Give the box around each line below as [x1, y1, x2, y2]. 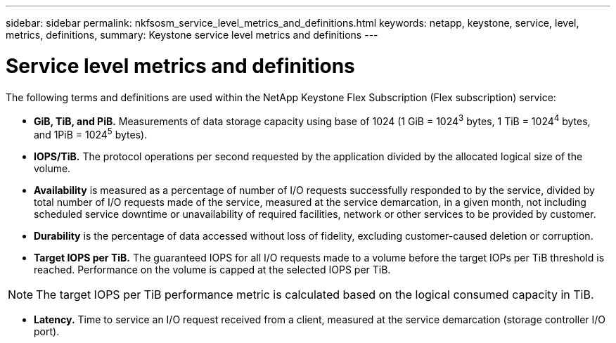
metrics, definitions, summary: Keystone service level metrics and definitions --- [6, 29, 378, 41]
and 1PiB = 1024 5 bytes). [34, 127, 148, 141]
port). [34, 325, 60, 337]
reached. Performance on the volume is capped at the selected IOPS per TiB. [34, 263, 391, 276]
